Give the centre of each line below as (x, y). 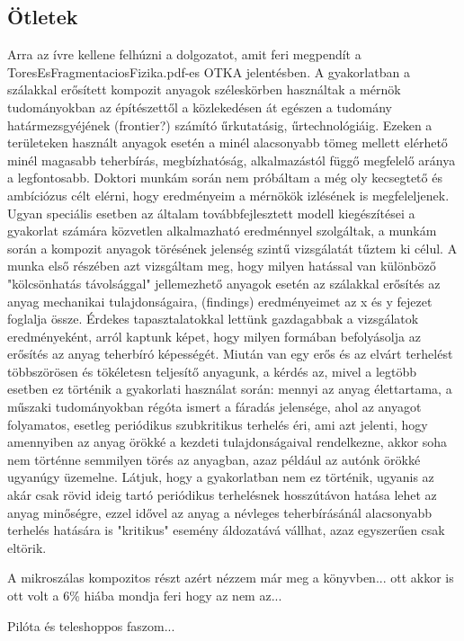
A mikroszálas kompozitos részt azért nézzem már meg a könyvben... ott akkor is (231, 578)
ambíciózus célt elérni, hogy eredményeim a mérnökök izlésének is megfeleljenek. (228, 195)
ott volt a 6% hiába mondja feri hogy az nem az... (145, 596)
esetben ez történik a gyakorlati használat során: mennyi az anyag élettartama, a (230, 389)
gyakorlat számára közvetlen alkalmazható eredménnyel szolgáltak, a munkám (222, 231)
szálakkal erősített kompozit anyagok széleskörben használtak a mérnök (204, 89)
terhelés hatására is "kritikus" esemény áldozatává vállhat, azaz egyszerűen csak (226, 530)
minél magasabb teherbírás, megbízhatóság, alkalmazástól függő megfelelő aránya (232, 160)
